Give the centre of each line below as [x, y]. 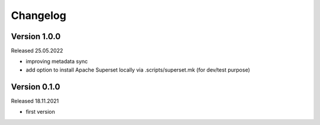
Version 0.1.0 [36, 87]
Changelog [39, 15]
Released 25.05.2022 [37, 51]
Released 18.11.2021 [35, 101]
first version [41, 112]
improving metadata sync [57, 62]
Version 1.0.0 [36, 36]
